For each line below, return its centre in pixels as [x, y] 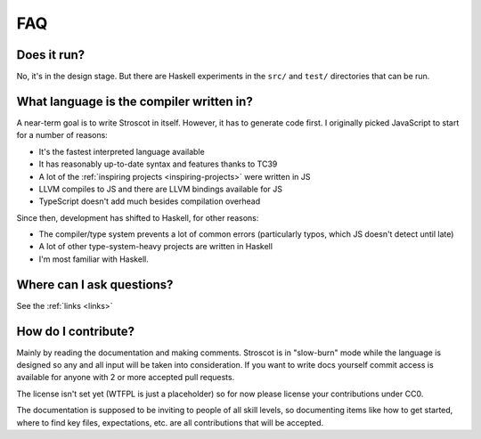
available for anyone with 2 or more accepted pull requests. [126, 378]
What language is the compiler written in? [135, 101]
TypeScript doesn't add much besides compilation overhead [150, 201]
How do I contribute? [76, 331]
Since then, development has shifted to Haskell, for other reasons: [138, 217]
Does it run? [51, 55]
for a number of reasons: [62, 135]
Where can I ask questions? [95, 285]
